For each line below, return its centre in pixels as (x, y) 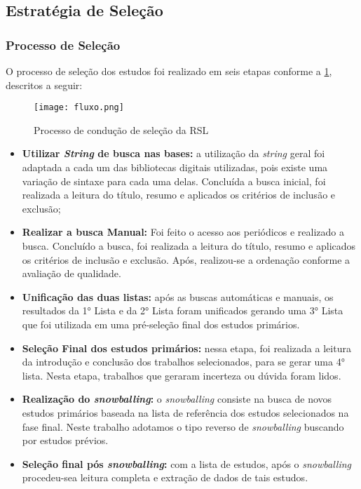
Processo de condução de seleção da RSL (121, 129)
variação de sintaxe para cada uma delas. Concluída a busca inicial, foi (174, 181)
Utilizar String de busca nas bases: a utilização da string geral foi (173, 153)
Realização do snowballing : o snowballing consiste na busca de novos (177, 399)
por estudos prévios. (65, 440)
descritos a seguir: (44, 85)
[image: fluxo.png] (79, 108)
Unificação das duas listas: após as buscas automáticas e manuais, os (178, 296)
